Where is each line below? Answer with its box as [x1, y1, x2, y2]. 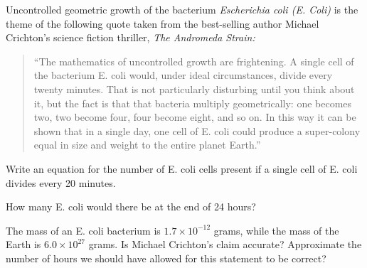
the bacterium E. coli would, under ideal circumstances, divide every [33, 68, 333, 82]
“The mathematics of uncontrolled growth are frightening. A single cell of [33, 53, 354, 68]
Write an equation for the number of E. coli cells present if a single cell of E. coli [6, 161, 358, 176]
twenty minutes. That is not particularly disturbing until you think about [33, 81, 355, 96]
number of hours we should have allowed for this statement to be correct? [6, 250, 326, 265]
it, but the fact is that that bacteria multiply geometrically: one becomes [33, 95, 352, 110]
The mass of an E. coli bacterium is [6, 223, 161, 237]
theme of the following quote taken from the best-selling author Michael [6, 16, 319, 31]
